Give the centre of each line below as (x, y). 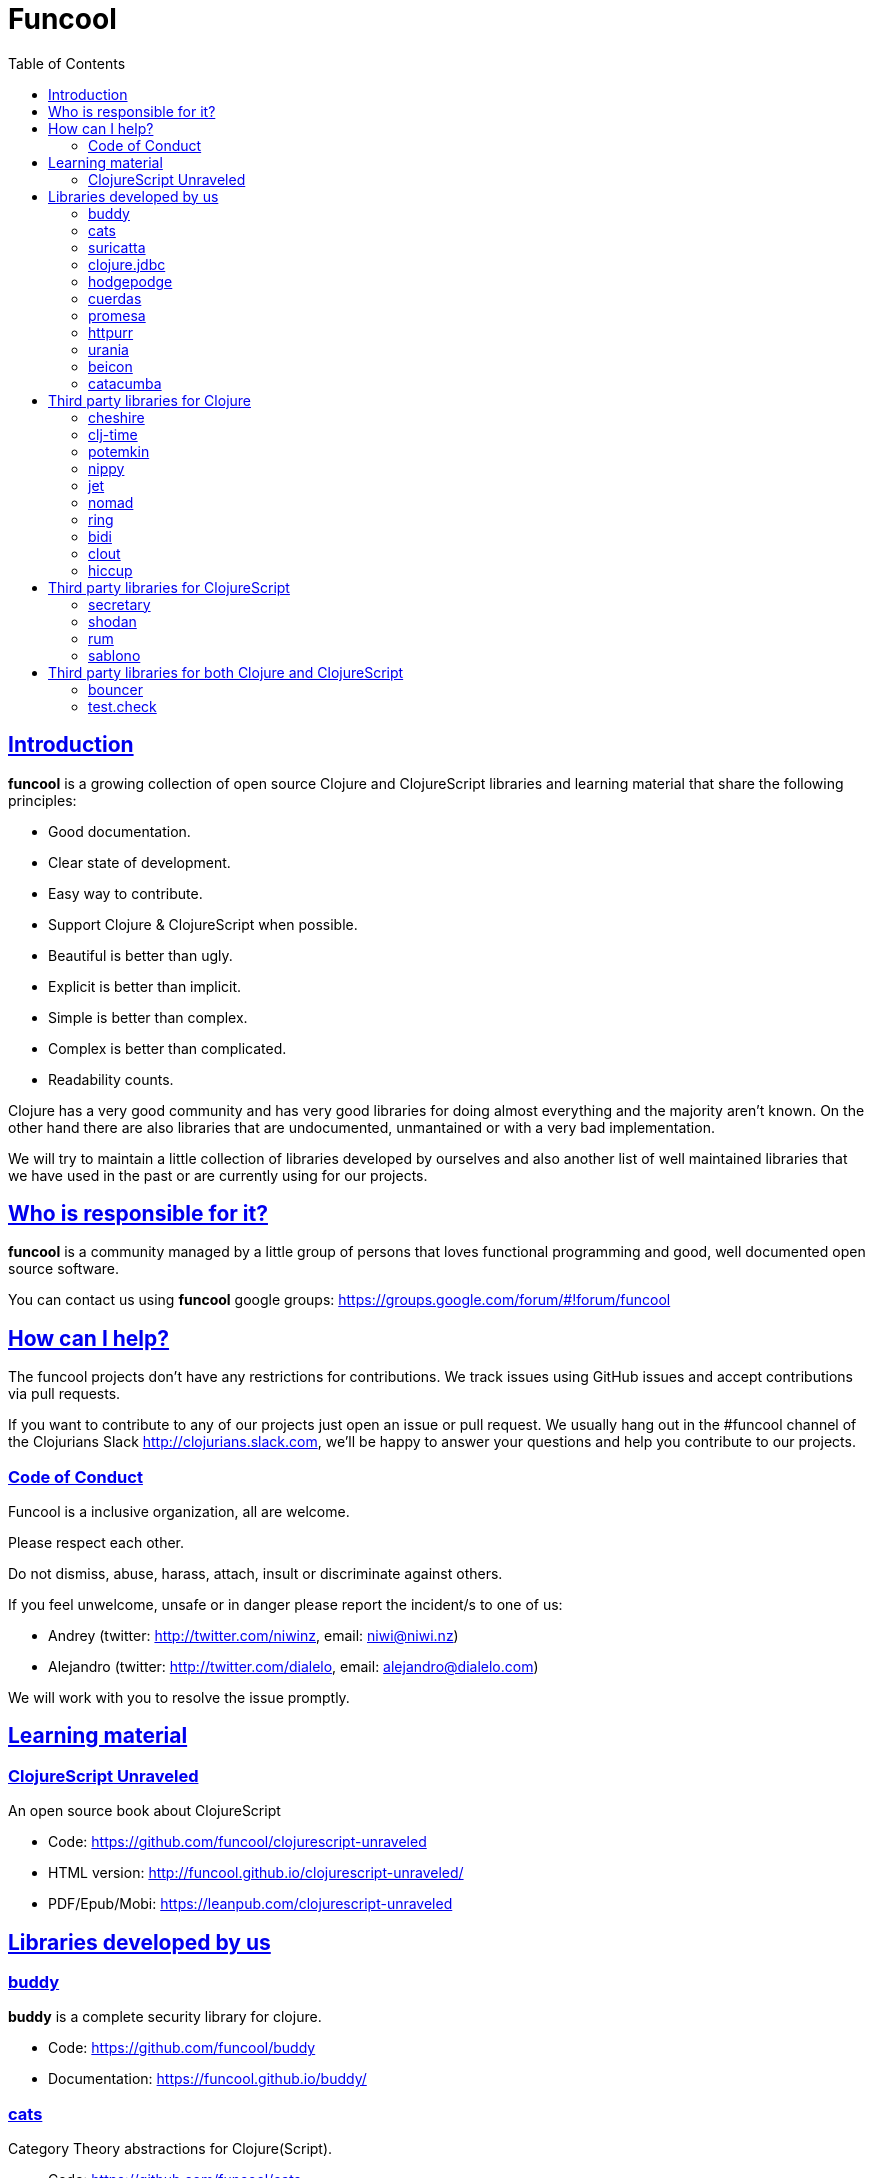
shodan (112, 621)
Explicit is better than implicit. (145, 986)
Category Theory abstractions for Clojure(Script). (170, 2149)
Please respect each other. (96, 1543)
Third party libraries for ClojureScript (169, 587)
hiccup (110, 570)
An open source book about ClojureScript (144, 1811)
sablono (114, 655)
